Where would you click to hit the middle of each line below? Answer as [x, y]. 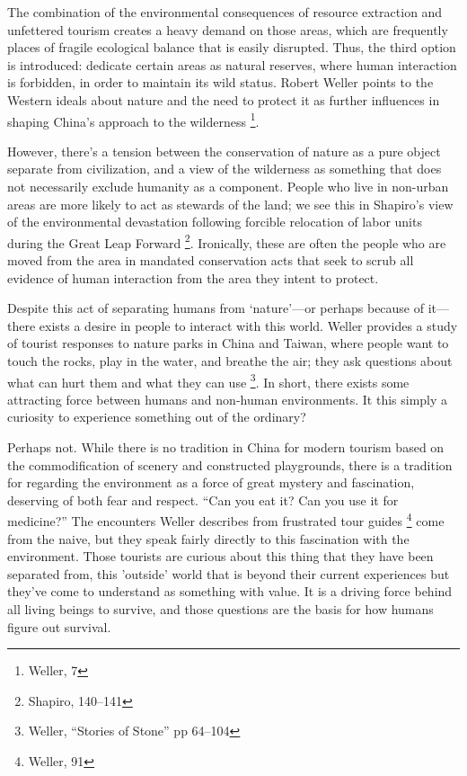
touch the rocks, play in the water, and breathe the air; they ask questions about [230, 361]
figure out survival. [59, 626]
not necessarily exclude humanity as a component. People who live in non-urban [228, 186]
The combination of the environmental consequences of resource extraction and [225, 12]
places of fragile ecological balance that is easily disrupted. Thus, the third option [232, 47]
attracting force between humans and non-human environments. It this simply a [228, 399]
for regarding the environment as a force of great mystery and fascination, [211, 482]
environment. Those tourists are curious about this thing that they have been [220, 556]
